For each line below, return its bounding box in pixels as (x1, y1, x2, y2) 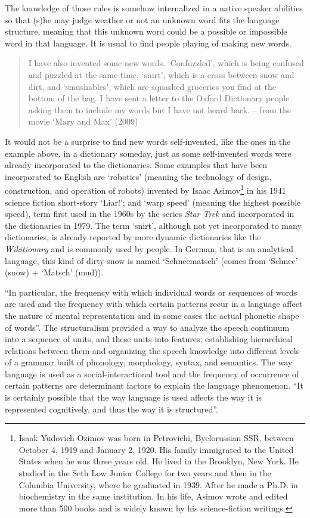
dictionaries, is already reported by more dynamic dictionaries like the (5, 231, 261, 243)
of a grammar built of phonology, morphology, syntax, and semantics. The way (5, 356, 293, 368)
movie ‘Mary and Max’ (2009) (28, 115, 138, 128)
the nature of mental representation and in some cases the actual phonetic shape (5, 309, 299, 321)
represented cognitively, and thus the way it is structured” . (5, 402, 218, 415)
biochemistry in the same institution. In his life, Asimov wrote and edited (18, 490, 288, 503)
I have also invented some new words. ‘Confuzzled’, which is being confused (28, 57, 304, 69)
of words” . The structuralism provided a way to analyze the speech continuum (5, 321, 290, 333)
